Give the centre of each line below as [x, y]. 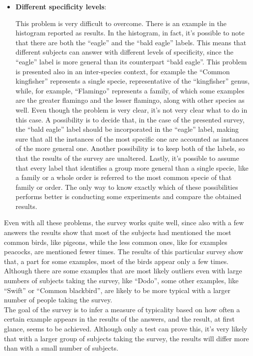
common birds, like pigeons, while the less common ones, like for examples [116, 242]
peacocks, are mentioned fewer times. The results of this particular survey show [124, 252]
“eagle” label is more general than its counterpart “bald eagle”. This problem [131, 61]
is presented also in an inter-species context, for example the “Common [123, 71]
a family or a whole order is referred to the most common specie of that [124, 177]
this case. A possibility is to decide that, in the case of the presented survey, [130, 119]
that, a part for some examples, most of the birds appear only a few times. [116, 261]
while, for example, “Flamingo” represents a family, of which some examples [130, 90]
